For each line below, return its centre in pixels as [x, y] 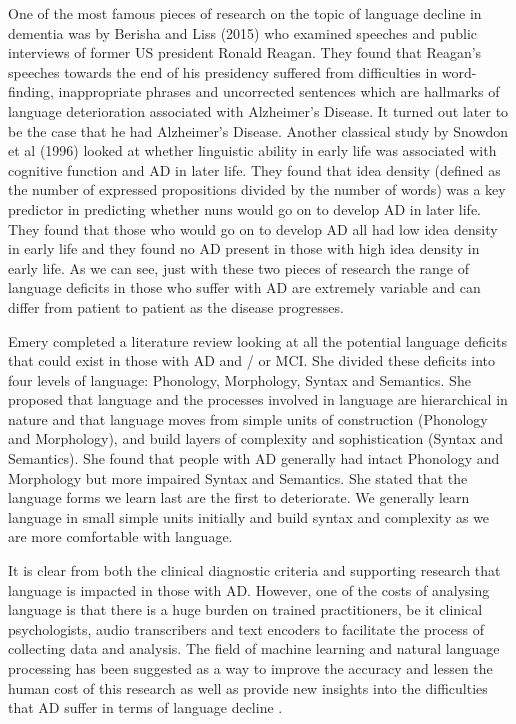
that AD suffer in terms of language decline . [145, 707]
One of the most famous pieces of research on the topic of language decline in [245, 13]
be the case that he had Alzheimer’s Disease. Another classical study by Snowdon [258, 130]
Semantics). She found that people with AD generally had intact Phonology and [254, 458]
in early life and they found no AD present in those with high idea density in [244, 248]
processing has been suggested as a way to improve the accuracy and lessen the [250, 668]
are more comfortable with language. [120, 536]
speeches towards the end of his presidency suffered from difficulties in [223, 71]
